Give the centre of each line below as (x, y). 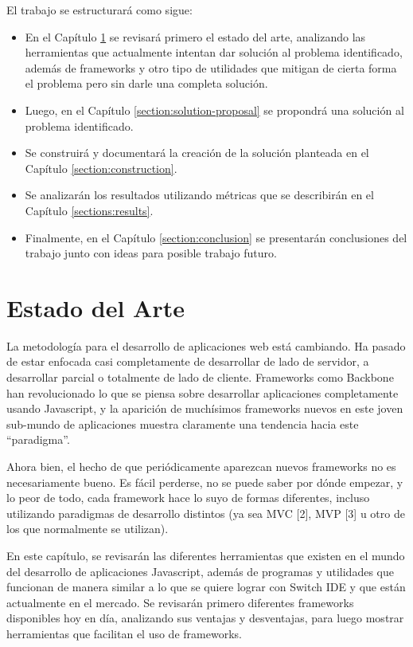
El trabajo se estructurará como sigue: (99, 10)
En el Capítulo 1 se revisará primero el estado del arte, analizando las (195, 36)
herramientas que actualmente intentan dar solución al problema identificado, (214, 52)
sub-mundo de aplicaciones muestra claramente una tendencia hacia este (183, 423)
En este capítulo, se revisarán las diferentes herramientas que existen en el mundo (206, 555)
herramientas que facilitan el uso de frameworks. (124, 633)
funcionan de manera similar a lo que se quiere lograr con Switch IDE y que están (206, 587)
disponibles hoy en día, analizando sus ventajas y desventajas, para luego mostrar (205, 618)
